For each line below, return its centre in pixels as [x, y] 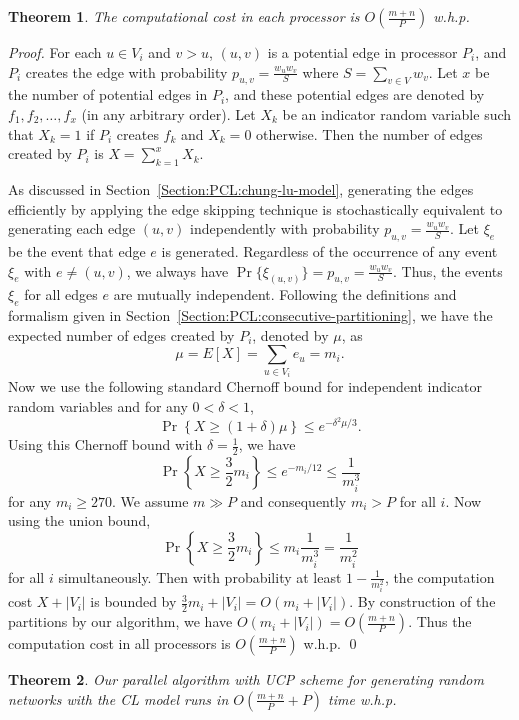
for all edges [61, 294]
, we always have [177, 270]
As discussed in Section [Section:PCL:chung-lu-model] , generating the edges [241, 188]
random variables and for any [98, 405]
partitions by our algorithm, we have [120, 621]
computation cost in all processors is [119, 643]
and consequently [293, 500]
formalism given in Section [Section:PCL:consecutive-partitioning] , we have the [250, 315]
